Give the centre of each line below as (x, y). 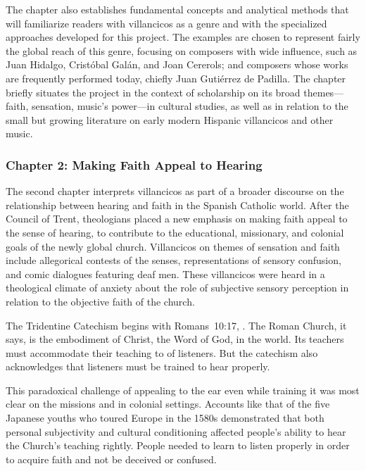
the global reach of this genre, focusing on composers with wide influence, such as (182, 50)
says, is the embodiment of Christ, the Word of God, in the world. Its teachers (175, 339)
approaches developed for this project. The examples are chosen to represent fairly (183, 37)
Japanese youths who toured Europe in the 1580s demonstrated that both (165, 418)
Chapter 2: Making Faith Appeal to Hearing (134, 164)
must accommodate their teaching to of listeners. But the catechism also (162, 352)
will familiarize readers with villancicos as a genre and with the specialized (166, 23)
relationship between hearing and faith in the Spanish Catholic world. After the (177, 205)
